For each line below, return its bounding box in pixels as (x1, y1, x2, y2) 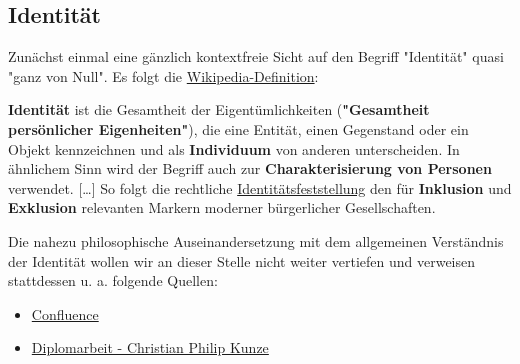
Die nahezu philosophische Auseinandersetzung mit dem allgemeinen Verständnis (8, 230, 504, 251)
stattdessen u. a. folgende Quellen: (8, 270, 218, 291)
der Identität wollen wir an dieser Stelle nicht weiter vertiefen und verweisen (8, 250, 476, 271)
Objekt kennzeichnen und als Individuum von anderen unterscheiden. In (8, 138, 460, 159)
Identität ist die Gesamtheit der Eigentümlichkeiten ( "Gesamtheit (8, 99, 430, 120)
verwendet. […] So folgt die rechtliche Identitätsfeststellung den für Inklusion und (8, 177, 512, 198)
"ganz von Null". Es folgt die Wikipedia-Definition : (8, 65, 319, 86)
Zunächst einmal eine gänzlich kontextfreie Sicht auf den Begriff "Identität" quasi (8, 46, 504, 67)
